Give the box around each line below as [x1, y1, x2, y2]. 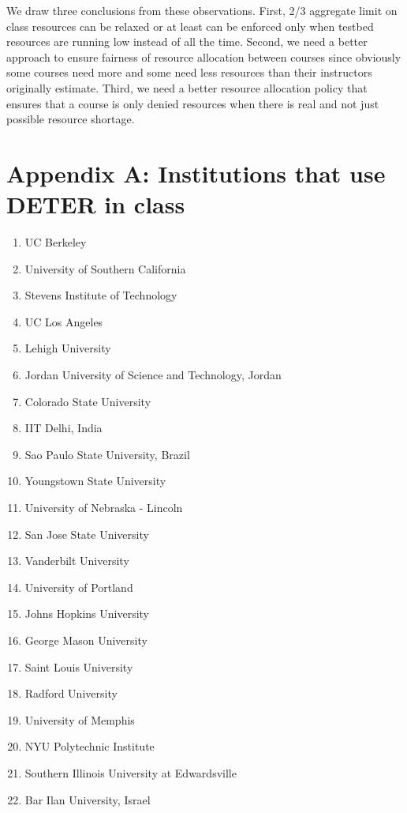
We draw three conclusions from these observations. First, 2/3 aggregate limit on [6, 2, 398, 18]
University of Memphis [24, 711, 135, 728]
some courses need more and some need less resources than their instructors [6, 64, 372, 81]
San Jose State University [24, 525, 149, 542]
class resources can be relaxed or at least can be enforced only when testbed [6, 17, 374, 34]
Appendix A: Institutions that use [6, 156, 386, 189]
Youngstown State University [24, 472, 166, 489]
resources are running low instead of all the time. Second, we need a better [6, 33, 368, 50]
